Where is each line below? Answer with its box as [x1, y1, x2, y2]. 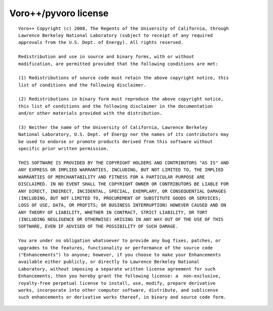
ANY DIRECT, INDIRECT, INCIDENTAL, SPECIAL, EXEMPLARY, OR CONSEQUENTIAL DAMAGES [18, 188, 226, 194]
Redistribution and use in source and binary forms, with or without [18, 54, 195, 60]
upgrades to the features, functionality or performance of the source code [18, 245, 213, 250]
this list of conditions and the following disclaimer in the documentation [18, 103, 213, 109]
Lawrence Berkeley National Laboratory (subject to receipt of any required [18, 32, 213, 38]
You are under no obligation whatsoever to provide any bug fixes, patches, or [18, 238, 221, 244]
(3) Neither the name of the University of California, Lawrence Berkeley [18, 124, 208, 130]
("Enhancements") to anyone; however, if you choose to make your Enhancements [18, 252, 221, 258]
